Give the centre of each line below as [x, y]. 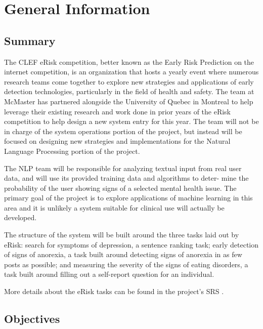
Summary [30, 40]
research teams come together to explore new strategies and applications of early [129, 81]
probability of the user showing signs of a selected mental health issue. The [120, 188]
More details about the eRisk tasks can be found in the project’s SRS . [114, 291]
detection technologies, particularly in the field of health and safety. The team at [129, 91]
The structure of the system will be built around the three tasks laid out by [122, 235]
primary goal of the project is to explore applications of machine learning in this [128, 198]
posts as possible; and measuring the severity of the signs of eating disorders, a [126, 264]
